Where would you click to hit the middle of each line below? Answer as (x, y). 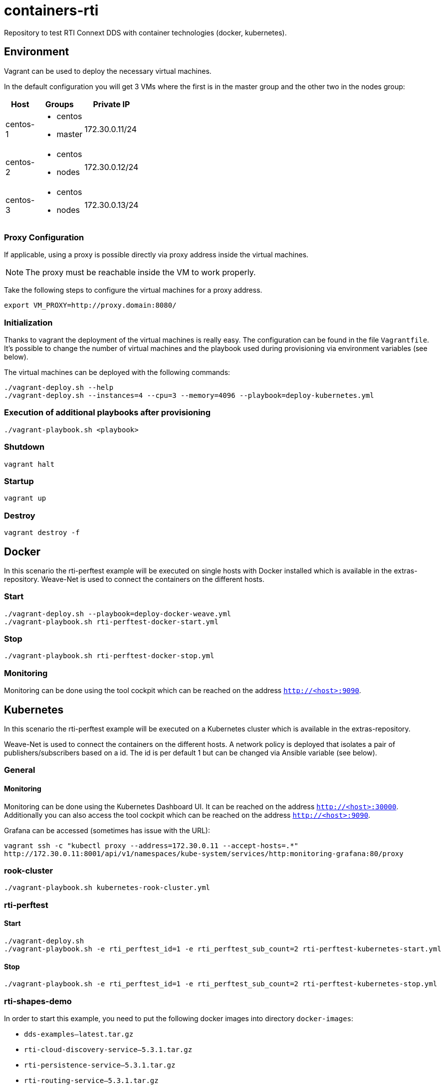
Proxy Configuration (44, 237)
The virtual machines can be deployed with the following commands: (117, 372)
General (20, 770)
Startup (19, 481)
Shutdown (24, 447)
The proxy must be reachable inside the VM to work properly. (141, 272)
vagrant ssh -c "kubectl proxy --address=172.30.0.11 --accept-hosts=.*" (151, 845)
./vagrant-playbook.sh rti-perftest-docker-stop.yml (109, 656)
